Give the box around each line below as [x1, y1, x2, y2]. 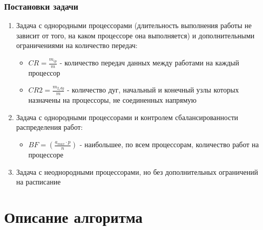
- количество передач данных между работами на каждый [59, 57, 239, 67]
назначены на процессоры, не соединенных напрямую [28, 95, 197, 105]
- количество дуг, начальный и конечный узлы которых [67, 84, 239, 95]
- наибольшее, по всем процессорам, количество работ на [79, 139, 259, 150]
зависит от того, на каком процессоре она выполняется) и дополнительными [16, 30, 255, 40]
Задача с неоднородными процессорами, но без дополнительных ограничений [16, 166, 258, 177]
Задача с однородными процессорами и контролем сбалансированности [16, 111, 238, 122]
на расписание [16, 176, 61, 187]
